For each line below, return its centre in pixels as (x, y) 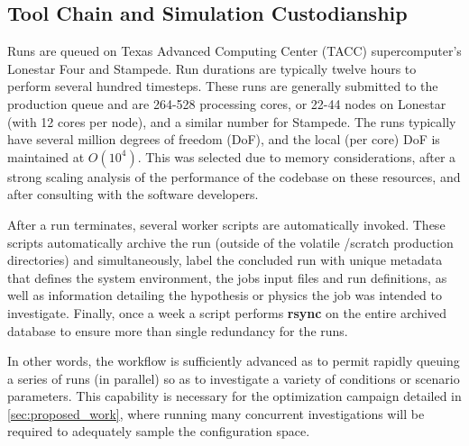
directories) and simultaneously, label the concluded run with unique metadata (225, 260)
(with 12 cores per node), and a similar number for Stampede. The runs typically (232, 121)
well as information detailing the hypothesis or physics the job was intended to (225, 295)
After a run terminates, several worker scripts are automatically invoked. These (226, 224)
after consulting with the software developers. (133, 194)
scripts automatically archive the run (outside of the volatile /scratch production (230, 242)
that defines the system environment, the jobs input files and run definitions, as (227, 277)
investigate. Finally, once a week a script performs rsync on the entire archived (227, 312)
